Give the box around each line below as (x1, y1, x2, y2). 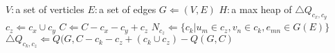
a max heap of (231, 2, 292, 16)
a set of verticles (15, 2, 84, 16)
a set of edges (98, 2, 156, 16)
